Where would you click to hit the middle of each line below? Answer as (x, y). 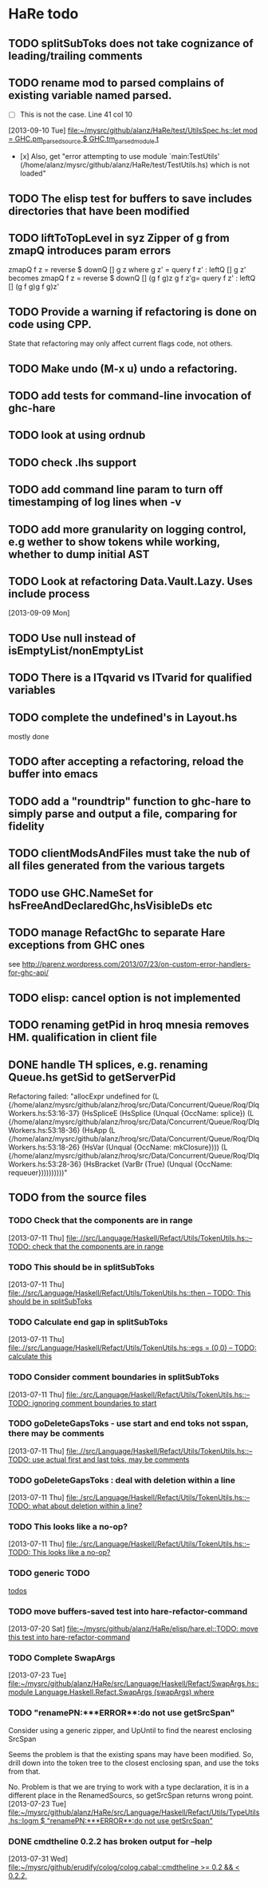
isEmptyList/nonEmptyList (76, 650)
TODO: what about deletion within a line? (75, 1506)
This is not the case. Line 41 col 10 (76, 115)
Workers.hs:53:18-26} (44, 1147)
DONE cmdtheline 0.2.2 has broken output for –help (110, 1841)
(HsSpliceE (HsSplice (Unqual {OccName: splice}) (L (168, 1113)
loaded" (33, 173)
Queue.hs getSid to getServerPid (92, 1077)
